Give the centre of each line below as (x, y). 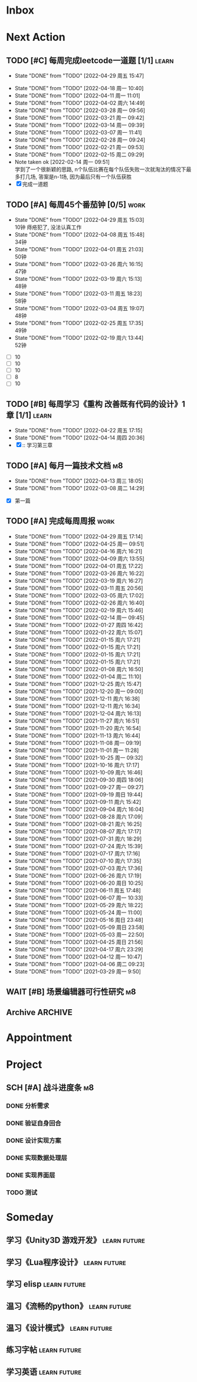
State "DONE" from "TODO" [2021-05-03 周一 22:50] (79, 934)
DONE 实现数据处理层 (37, 1158)
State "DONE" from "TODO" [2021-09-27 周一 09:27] (79, 787)
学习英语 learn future (44, 1372)
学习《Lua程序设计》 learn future (66, 1262)
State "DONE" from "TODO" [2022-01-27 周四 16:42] (79, 625)
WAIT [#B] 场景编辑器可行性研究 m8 (71, 992)
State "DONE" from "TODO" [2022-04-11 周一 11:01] (77, 96)
